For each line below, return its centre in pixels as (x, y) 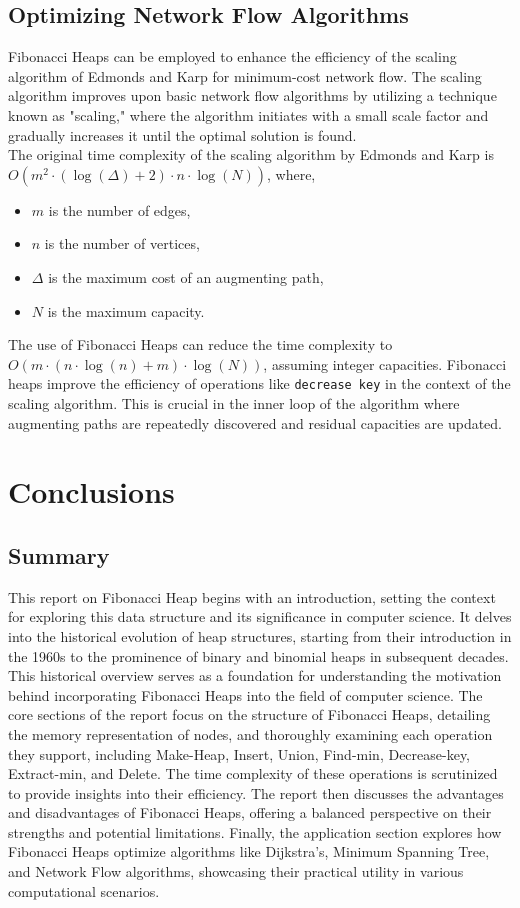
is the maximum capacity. (126, 310)
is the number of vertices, (122, 243)
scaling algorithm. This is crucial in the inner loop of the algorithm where (234, 402)
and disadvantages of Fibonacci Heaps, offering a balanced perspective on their (250, 812)
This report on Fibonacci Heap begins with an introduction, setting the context (252, 596)
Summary (59, 554)
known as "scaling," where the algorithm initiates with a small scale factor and (248, 114)
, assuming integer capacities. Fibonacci (385, 363)
